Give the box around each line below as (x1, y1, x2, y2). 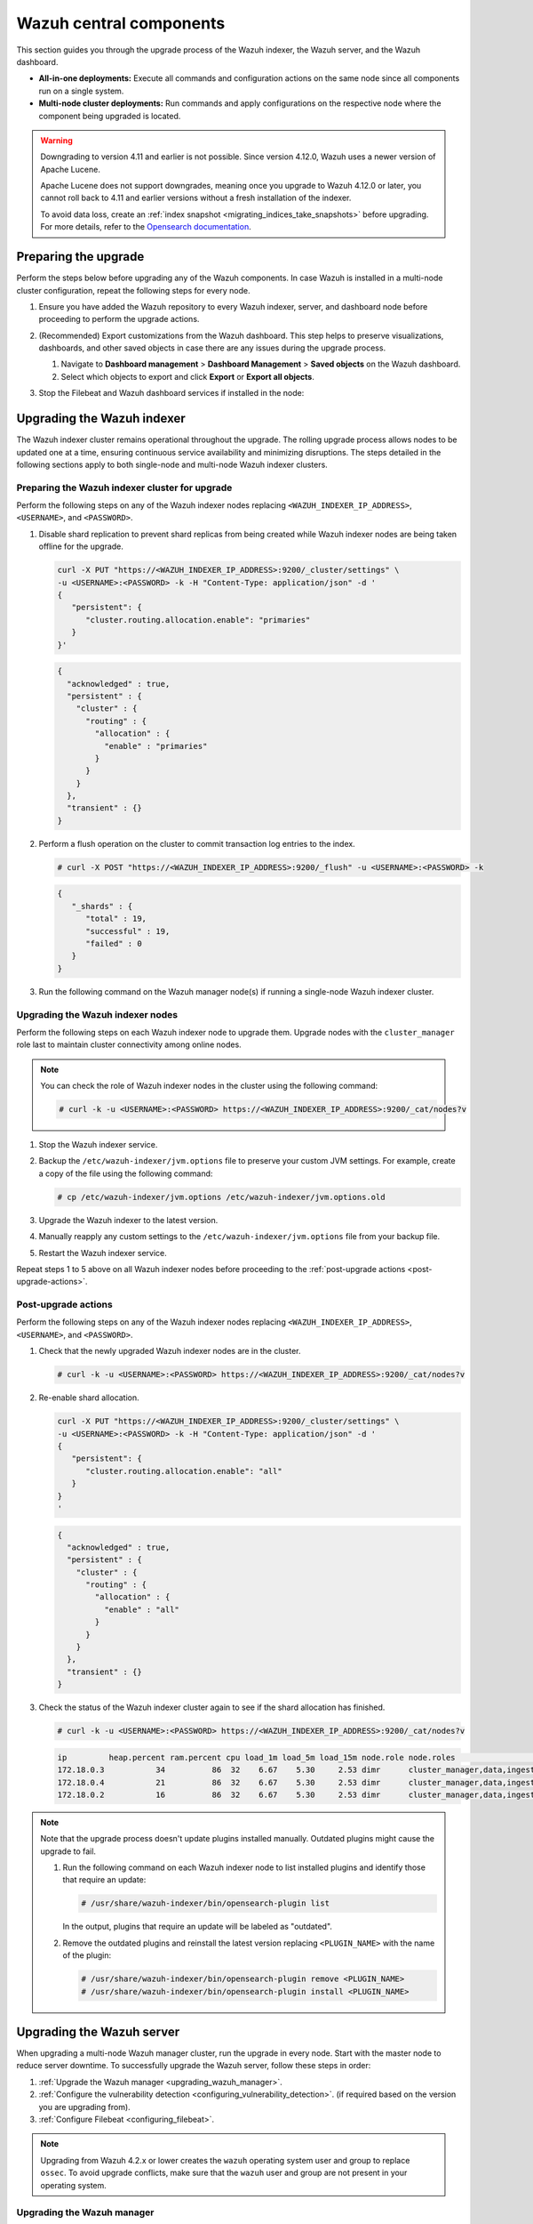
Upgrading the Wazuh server (16, 2025, 180, 2039)
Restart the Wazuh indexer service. (38, 1247, 168, 1258)
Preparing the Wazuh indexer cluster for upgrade (16, 481, 233, 494)
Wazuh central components (16, 13, 226, 33)
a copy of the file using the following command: (38, 1168, 213, 1179)
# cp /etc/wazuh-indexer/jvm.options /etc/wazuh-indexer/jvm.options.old (57, 1192, 386, 1202)
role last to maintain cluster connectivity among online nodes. (16, 1039, 242, 1050)
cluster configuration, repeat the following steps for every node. (16, 285, 251, 295)
